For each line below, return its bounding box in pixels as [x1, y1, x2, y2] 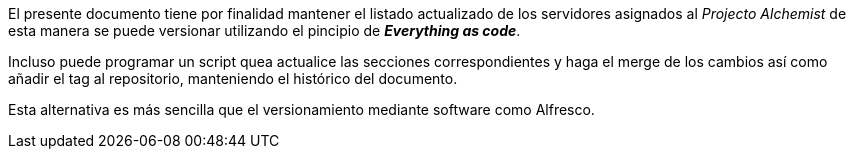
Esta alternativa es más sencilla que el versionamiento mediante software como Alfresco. [8, 101, 595, 118]
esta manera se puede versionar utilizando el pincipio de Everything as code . [8, 22, 521, 39]
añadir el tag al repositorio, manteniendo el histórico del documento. [8, 70, 458, 87]
